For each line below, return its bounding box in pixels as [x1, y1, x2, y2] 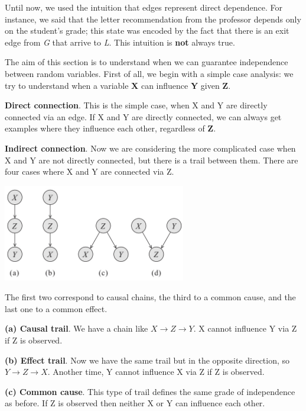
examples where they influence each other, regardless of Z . [5, 122, 216, 134]
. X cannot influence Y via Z [193, 322, 297, 335]
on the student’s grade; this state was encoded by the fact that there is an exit [5, 24, 289, 37]
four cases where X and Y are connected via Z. [5, 165, 174, 178]
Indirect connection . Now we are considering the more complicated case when [5, 142, 296, 154]
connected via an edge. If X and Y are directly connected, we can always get [5, 110, 282, 123]
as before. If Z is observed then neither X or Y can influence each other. [5, 397, 265, 409]
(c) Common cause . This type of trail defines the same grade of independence [5, 385, 295, 397]
